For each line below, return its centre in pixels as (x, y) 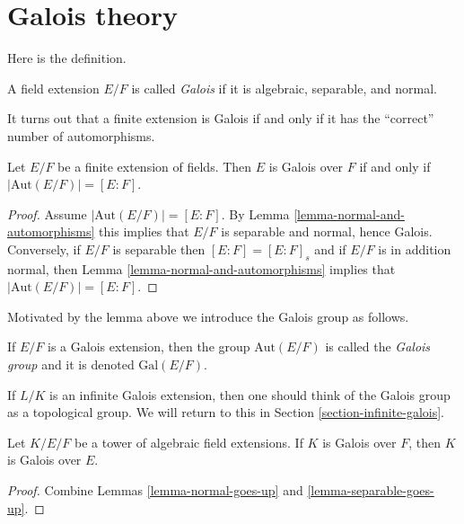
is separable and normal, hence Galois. (327, 231)
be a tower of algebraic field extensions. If (188, 442)
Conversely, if (44, 249)
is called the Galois (378, 346)
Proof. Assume (47, 213)
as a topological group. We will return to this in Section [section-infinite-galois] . (226, 412)
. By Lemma (255, 213)
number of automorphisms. (81, 135)
